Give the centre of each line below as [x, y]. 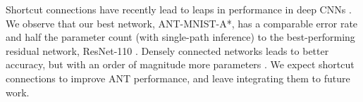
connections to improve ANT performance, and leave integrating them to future [178, 78]
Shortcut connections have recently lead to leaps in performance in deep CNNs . [179, 9]
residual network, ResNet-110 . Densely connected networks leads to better [167, 50]
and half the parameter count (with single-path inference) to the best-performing [180, 37]
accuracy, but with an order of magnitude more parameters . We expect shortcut [180, 64]
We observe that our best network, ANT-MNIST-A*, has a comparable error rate [182, 23]
